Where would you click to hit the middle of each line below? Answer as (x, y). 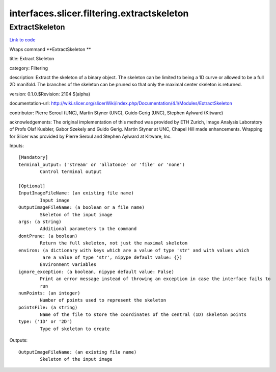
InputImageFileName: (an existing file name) (76, 193)
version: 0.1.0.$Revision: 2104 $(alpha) (50, 94)
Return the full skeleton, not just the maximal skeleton (114, 243)
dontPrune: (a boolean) (48, 236)
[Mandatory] (33, 157)
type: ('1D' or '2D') (45, 322)
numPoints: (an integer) (49, 293)
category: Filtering (29, 68)
